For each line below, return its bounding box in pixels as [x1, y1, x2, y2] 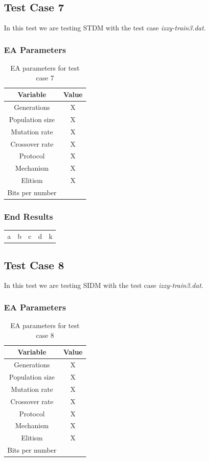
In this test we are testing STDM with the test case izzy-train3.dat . [4, 23, 206, 33]
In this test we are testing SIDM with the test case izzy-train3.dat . [4, 280, 203, 290]
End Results [4, 210, 53, 222]
